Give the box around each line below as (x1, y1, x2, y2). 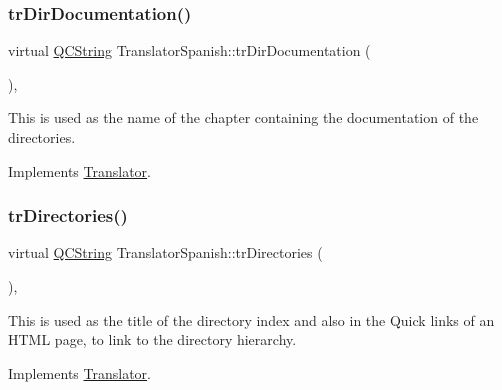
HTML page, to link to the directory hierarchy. (8, 329, 297, 350)
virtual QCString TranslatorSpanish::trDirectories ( (8, 242, 323, 263)
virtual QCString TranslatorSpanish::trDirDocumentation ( (8, 40, 371, 61)
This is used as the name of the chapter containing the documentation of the (8, 107, 479, 128)
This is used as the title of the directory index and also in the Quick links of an (8, 309, 495, 330)
